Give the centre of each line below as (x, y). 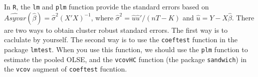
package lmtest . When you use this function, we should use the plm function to (126, 49)
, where (102, 17)
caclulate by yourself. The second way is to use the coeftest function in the (121, 39)
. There (243, 17)
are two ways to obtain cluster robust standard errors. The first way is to (116, 30)
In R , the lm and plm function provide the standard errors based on (107, 6)
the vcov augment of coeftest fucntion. (66, 69)
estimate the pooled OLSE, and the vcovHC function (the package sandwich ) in (126, 59)
